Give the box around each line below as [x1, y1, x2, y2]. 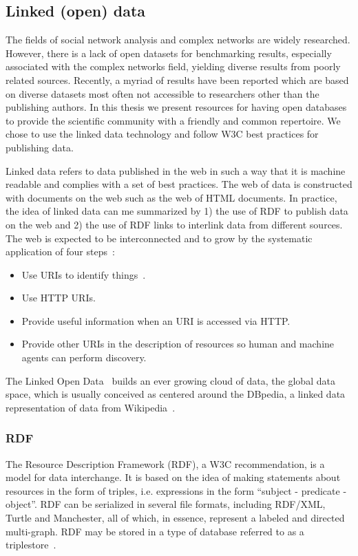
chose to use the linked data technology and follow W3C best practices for [6, 127, 319, 141]
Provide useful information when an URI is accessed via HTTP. [21, 313, 291, 328]
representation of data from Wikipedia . [6, 400, 176, 414]
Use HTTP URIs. [21, 290, 96, 305]
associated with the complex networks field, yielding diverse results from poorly [6, 59, 341, 74]
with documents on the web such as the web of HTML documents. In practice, [6, 190, 337, 204]
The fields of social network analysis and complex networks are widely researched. [6, 32, 350, 47]
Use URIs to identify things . [21, 267, 146, 281]
